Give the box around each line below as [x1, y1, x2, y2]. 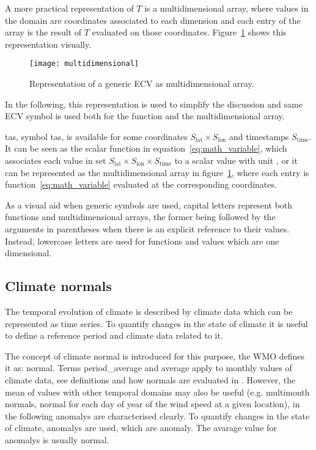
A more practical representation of [5, 2, 134, 14]
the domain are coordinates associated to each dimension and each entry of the [5, 13, 301, 26]
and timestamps [229, 130, 289, 142]
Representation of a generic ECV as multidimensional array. [29, 77, 254, 90]
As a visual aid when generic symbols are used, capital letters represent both [5, 198, 293, 211]
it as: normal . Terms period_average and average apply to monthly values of [5, 361, 292, 374]
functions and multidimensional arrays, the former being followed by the [5, 210, 276, 223]
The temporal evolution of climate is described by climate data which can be [5, 304, 293, 317]
